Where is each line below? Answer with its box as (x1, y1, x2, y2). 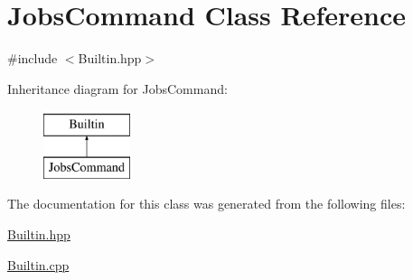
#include (7, 49, 58, 68)
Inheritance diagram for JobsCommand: (7, 79, 228, 98)
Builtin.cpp (7, 255, 70, 274)
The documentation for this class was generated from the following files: (7, 194, 406, 213)
